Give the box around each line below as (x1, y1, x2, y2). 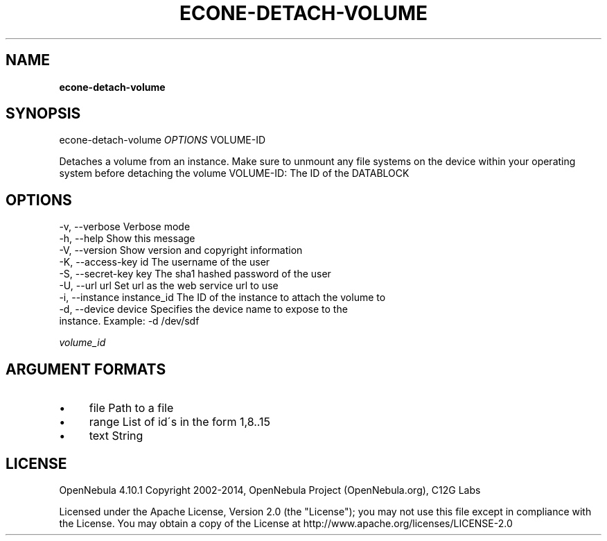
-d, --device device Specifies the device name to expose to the (59, 303, 348, 316)
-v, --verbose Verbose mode (59, 221, 191, 233)
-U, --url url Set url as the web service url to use (59, 280, 279, 292)
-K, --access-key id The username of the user (59, 256, 270, 268)
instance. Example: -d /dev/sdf (59, 315, 200, 327)
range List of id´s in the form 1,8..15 (89, 415, 271, 429)
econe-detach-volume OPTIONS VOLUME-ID (59, 134, 266, 146)
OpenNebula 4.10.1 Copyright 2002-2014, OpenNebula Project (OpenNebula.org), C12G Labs (59, 483, 481, 496)
